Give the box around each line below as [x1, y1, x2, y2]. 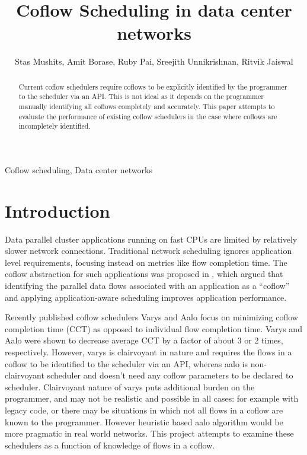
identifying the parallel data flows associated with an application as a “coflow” [5, 279, 290, 292]
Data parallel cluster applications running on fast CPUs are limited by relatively [5, 233, 298, 245]
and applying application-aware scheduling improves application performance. [5, 291, 287, 303]
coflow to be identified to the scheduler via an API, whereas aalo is [5, 357, 248, 370]
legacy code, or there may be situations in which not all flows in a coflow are [5, 404, 283, 416]
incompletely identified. [18, 121, 91, 131]
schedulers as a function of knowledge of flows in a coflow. [5, 438, 215, 451]
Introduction [5, 198, 110, 222]
